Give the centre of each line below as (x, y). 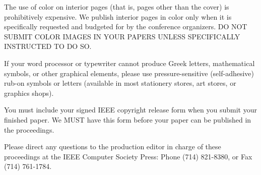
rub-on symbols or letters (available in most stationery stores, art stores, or (120, 83)
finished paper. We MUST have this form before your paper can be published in (128, 119)
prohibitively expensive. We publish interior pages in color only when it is (118, 16)
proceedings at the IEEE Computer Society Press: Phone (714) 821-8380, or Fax (128, 156)
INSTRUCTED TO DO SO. (48, 46)
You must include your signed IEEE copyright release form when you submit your (130, 110)
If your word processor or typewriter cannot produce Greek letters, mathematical (129, 63)
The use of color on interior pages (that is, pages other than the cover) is (117, 7)
